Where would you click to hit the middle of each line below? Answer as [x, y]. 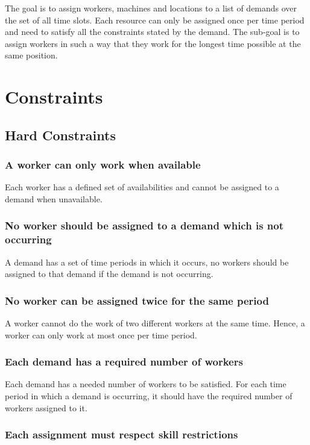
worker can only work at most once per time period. [101, 335]
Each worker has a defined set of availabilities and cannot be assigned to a [142, 187]
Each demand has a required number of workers [124, 362]
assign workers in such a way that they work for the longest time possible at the [153, 43]
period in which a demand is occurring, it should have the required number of [149, 396]
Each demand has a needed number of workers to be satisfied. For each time [146, 384]
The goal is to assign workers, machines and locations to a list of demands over [151, 8]
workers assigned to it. [46, 407]
